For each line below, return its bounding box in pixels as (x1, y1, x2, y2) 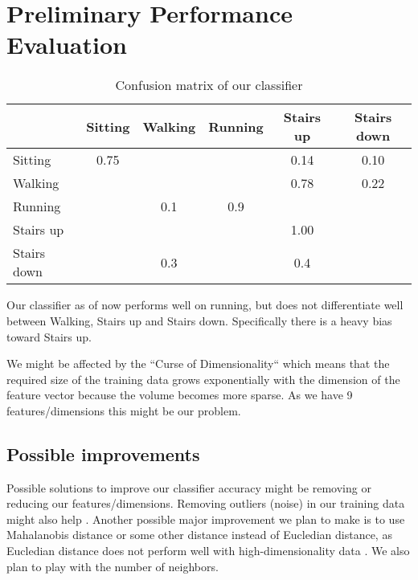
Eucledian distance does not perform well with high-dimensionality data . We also (6, 542, 410, 559)
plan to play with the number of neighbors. (6, 558, 219, 574)
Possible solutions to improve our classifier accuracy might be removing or (6, 479, 371, 496)
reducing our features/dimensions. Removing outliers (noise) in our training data (6, 495, 405, 512)
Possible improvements (6, 441, 200, 466)
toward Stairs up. (6, 328, 92, 345)
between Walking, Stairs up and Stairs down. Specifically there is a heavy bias (6, 312, 392, 329)
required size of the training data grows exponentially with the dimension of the (6, 370, 400, 387)
